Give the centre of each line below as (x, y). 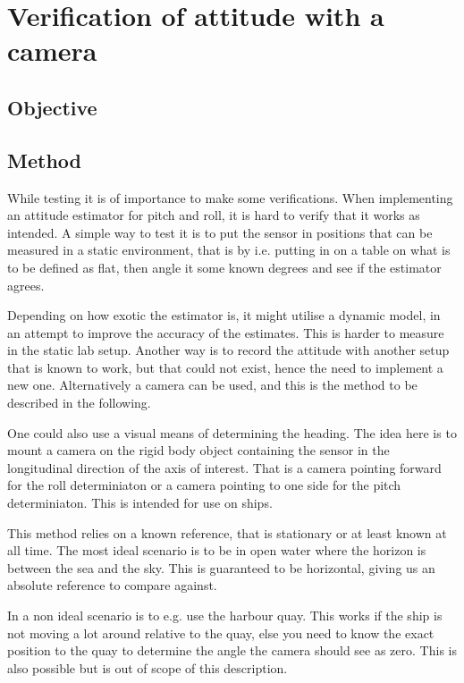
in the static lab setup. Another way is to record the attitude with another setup (228, 350)
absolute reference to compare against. (112, 585)
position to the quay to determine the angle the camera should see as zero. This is (232, 650)
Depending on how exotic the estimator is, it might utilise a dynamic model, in (224, 315)
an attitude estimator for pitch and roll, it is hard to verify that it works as (214, 215)
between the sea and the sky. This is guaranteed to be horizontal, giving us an (221, 567)
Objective (52, 107)
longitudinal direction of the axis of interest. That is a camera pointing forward (224, 467)
